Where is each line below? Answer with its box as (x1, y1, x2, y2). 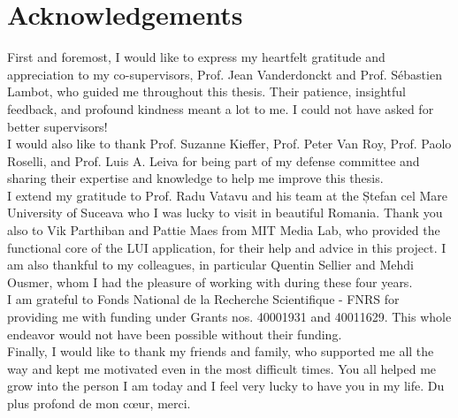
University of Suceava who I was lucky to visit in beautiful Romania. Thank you (7, 203, 443, 222)
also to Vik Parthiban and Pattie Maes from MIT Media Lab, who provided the (7, 221, 440, 239)
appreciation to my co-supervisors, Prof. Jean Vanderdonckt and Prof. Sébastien (7, 65, 442, 83)
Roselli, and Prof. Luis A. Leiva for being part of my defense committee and (7, 151, 420, 170)
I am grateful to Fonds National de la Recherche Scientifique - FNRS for (7, 290, 400, 308)
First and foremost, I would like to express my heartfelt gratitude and (7, 48, 385, 66)
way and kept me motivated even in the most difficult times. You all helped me (7, 359, 437, 377)
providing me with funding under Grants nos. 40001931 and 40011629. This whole (7, 308, 452, 326)
